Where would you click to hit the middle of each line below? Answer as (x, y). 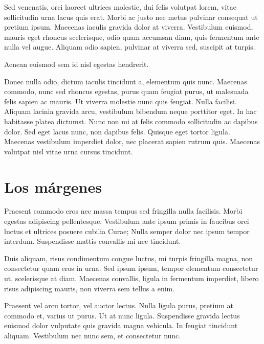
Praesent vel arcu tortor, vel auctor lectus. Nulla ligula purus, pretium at (119, 305)
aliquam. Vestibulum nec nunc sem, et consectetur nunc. (93, 335)
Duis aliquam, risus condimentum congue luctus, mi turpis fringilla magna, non (129, 258)
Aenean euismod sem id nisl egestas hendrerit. (76, 64)
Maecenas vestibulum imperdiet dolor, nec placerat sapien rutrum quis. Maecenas (132, 141)
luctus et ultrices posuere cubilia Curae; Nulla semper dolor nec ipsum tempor (127, 231)
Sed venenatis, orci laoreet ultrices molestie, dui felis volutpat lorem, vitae (120, 7)
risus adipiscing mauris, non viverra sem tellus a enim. (90, 288)
